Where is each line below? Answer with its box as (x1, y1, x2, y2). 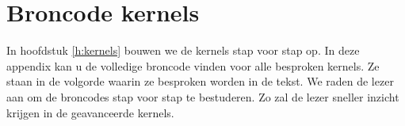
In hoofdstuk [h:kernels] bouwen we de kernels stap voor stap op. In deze (6, 42, 360, 59)
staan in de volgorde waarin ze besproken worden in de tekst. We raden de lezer (6, 73, 394, 90)
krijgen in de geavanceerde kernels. (6, 104, 174, 120)
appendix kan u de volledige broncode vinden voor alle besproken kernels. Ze (6, 57, 380, 74)
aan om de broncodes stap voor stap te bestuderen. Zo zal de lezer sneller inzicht (6, 88, 399, 105)
